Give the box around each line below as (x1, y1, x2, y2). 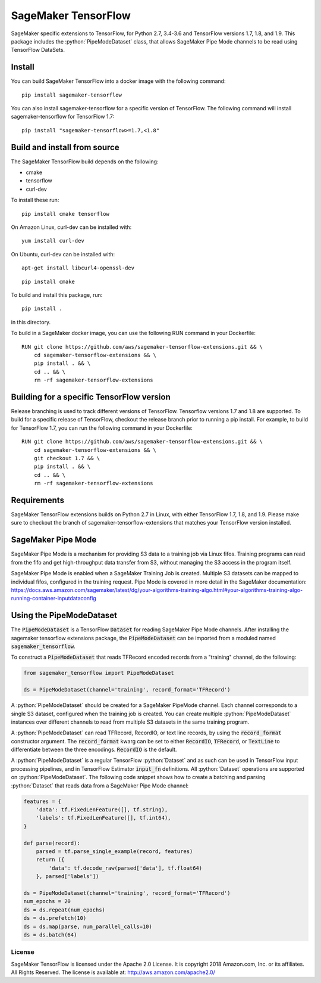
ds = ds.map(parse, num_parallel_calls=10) (23, 923, 153, 930)
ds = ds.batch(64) (23, 931, 77, 938)
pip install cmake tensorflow (21, 210, 110, 217)
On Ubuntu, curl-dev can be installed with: (11, 250, 115, 258)
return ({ (36, 856, 65, 863)
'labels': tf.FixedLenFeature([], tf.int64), (36, 814, 171, 821)
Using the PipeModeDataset (11, 610, 117, 621)
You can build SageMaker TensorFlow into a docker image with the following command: (11, 77, 226, 85)
